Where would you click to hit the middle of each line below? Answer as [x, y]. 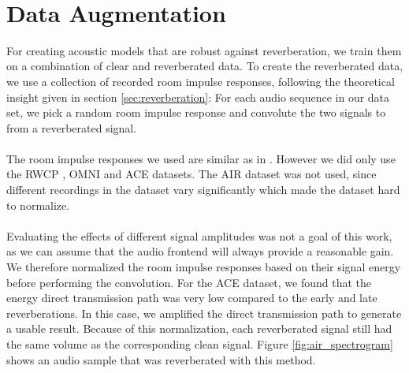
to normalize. [38, 205]
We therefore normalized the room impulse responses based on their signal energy [204, 267]
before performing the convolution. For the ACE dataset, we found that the [189, 282]
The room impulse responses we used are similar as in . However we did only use [201, 158]
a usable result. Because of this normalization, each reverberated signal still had [199, 328]
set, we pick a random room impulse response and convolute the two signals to [196, 112]
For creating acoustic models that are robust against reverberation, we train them [204, 50]
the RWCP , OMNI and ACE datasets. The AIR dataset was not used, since [191, 174]
